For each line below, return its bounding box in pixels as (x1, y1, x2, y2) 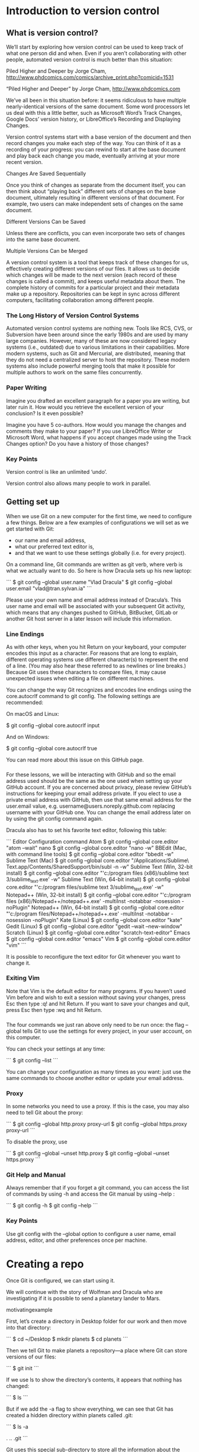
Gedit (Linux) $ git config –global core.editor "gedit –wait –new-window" (6, 923, 182, 930)
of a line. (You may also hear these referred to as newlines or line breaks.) (6, 662, 187, 669)
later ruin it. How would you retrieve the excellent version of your (6, 403, 164, 410)
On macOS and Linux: (6, 711, 59, 717)
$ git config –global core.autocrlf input (6, 722, 100, 729)
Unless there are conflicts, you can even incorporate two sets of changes (6, 230, 185, 236)
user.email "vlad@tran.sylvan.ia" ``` (6, 584, 92, 592)
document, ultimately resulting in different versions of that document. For (6, 194, 185, 201)
